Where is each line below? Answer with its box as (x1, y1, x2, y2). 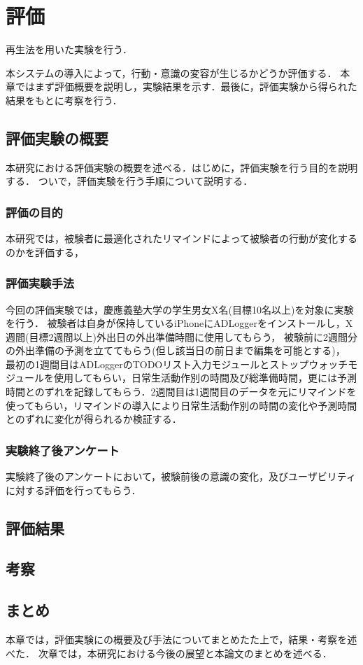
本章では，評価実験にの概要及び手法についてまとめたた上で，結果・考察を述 (6, 632, 357, 647)
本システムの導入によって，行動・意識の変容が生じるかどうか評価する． (6, 65, 337, 80)
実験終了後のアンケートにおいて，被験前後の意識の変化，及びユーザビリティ (6, 469, 356, 484)
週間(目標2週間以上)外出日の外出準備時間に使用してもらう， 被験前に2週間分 (6, 329, 358, 344)
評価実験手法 (6, 274, 75, 292)
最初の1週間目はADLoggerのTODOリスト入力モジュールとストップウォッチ (6, 356, 348, 371)
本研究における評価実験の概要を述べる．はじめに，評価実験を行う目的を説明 (6, 160, 358, 174)
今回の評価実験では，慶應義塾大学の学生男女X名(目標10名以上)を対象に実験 (6, 302, 354, 316)
